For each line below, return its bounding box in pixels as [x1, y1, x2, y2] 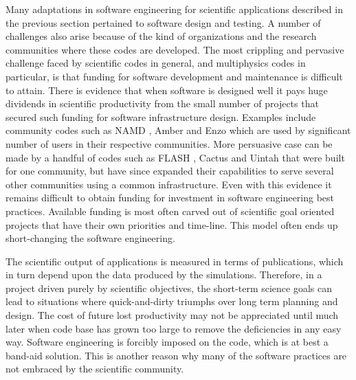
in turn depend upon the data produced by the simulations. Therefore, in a [5, 267, 322, 282]
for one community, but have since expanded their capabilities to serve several [5, 164, 334, 178]
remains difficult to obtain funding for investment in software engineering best [5, 190, 335, 205]
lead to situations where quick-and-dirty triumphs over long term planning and [5, 294, 338, 309]
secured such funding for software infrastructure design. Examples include [5, 109, 316, 124]
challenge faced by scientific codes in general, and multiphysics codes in [5, 56, 306, 70]
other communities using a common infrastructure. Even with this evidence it [5, 177, 332, 191]
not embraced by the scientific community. [5, 361, 184, 376]
